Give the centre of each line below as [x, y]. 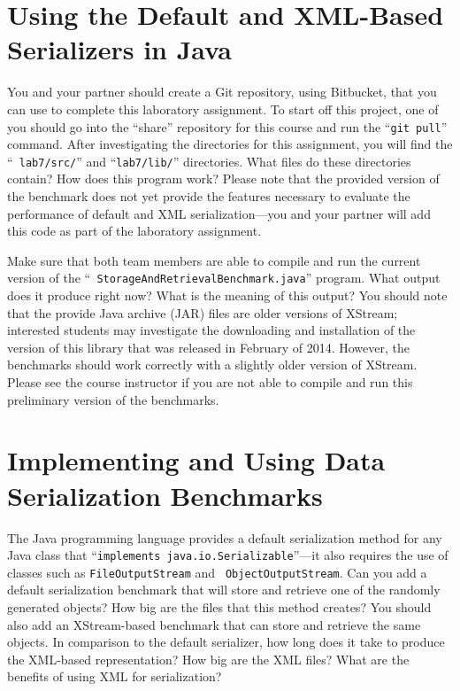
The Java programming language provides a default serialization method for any [225, 537]
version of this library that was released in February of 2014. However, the [208, 347]
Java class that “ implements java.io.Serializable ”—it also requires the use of [228, 555]
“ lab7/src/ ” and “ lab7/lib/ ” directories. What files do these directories [209, 161]
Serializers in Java [119, 49]
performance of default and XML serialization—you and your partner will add [219, 213]
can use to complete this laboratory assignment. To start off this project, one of [223, 109]
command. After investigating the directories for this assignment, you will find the [230, 144]
